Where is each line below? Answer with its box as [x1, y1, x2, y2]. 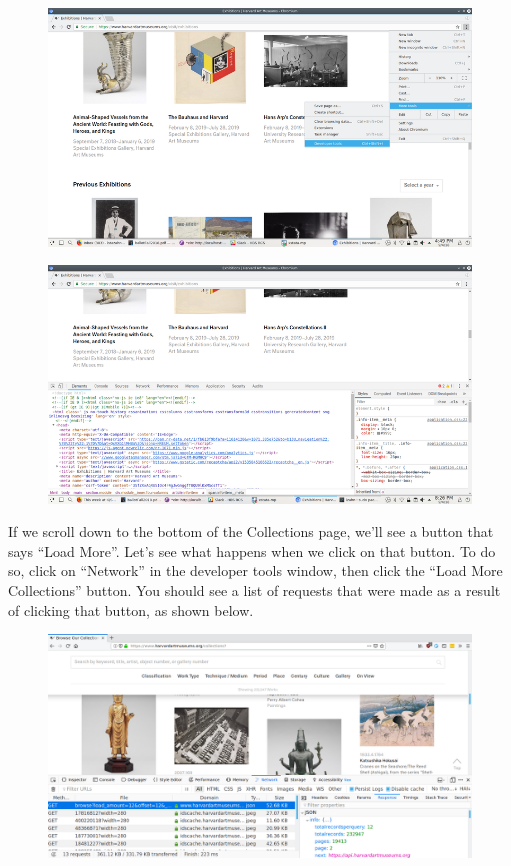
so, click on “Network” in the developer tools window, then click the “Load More [8, 560, 503, 581]
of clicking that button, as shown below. [8, 599, 254, 620]
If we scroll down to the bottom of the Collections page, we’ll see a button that [8, 521, 494, 542]
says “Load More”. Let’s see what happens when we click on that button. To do [8, 540, 496, 561]
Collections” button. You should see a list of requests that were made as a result [8, 579, 501, 600]
